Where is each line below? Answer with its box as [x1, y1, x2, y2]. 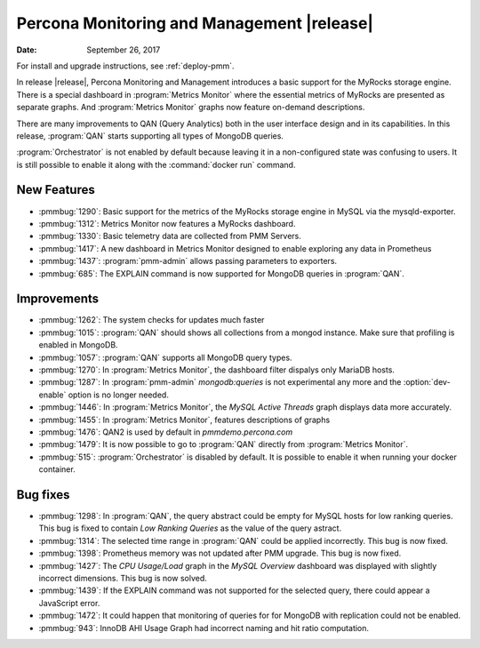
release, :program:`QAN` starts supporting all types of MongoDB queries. [16, 130, 284, 141]
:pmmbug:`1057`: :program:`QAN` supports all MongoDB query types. [38, 352, 292, 363]
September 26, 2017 [86, 44, 161, 55]
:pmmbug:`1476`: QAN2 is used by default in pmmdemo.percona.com [38, 427, 293, 437]
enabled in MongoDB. [38, 340, 119, 350]
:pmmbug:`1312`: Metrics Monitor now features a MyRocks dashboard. [38, 218, 296, 228]
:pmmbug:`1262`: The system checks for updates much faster [38, 315, 265, 325]
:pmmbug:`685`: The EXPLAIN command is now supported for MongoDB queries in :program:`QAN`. [38, 268, 404, 279]
